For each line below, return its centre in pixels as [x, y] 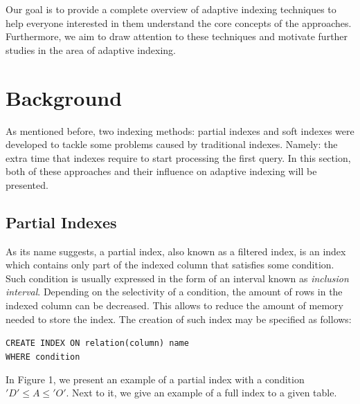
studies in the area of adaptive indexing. [91, 49]
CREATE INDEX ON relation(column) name [97, 343]
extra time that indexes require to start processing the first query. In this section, [178, 157]
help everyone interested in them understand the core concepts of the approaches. [179, 22]
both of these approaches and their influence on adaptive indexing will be [161, 171]
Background [64, 97]
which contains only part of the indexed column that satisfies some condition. [170, 265]
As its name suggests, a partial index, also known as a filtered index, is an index [176, 251]
